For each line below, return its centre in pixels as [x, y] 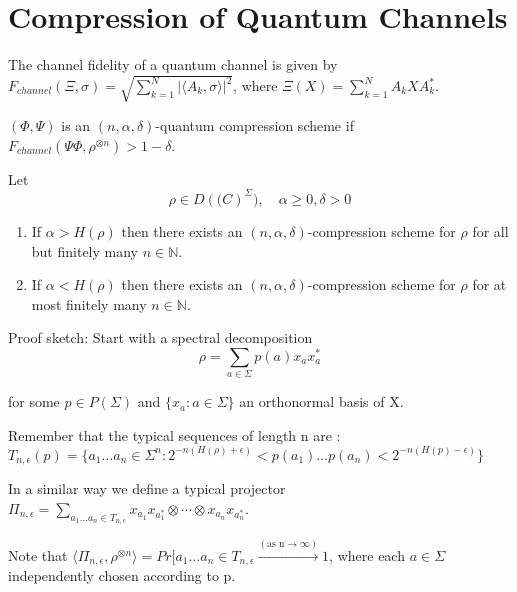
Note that [38, 555]
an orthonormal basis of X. [321, 401]
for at [489, 284]
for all [490, 230]
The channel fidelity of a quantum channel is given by [173, 64]
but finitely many [84, 250]
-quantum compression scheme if [254, 125]
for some [34, 401]
